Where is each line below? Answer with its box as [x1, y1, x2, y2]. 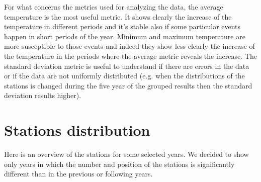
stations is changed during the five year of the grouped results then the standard [4, 80, 252, 90]
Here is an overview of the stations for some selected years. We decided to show [4, 149, 249, 159]
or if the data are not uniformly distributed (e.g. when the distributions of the [4, 70, 245, 81]
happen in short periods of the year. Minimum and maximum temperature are [4, 31, 245, 41]
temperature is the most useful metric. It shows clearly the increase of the [4, 11, 232, 22]
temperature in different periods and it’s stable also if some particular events [4, 21, 241, 32]
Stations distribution [4, 120, 150, 140]
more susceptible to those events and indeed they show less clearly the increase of [4, 41, 255, 51]
